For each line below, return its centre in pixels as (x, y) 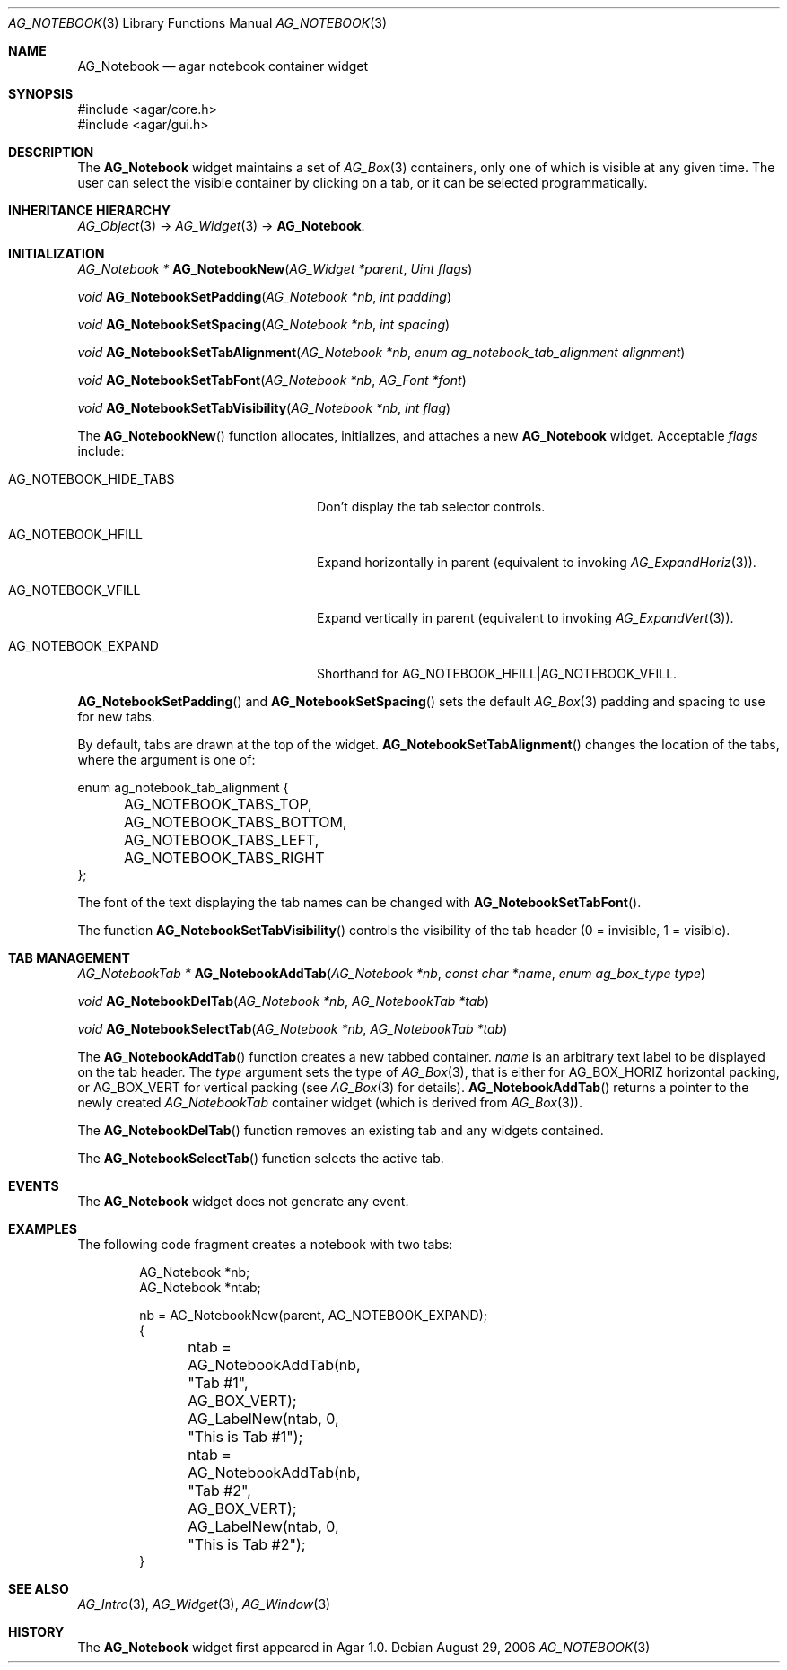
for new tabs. (116, 717)
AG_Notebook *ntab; (200, 1287)
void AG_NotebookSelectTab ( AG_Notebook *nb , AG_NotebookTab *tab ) (293, 1029)
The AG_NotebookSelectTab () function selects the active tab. (261, 1158)
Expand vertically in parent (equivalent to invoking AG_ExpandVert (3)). (525, 618)
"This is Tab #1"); (245, 1437)
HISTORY (36, 1632)
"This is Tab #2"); (247, 1544)
